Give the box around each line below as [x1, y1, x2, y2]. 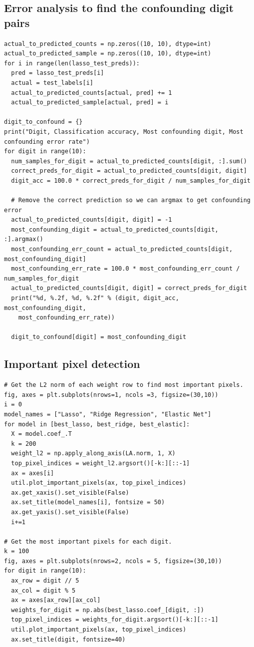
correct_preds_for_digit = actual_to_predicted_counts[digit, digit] [11, 167, 247, 175]
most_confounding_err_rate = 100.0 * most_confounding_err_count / [11, 265, 240, 273]
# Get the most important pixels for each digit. [4, 538, 172, 545]
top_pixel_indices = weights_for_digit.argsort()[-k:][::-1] [11, 616, 219, 624]
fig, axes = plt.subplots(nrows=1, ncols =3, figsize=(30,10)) [4, 391, 219, 398]
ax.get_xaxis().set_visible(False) [11, 489, 129, 496]
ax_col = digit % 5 [11, 587, 76, 594]
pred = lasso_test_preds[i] [11, 69, 104, 77]
